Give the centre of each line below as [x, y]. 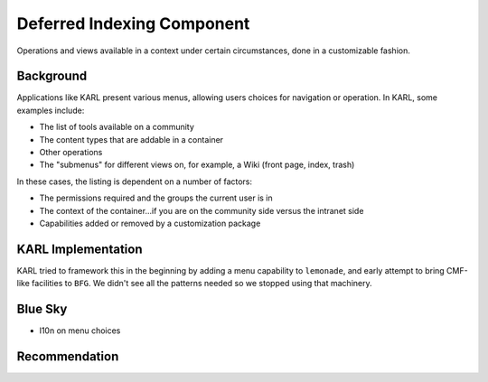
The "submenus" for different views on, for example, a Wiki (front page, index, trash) [197, 165]
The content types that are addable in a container [131, 139]
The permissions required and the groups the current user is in [156, 198]
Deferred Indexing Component [133, 23]
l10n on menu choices [80, 331]
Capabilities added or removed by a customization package [150, 223]
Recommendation [68, 356]
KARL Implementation [80, 249]
